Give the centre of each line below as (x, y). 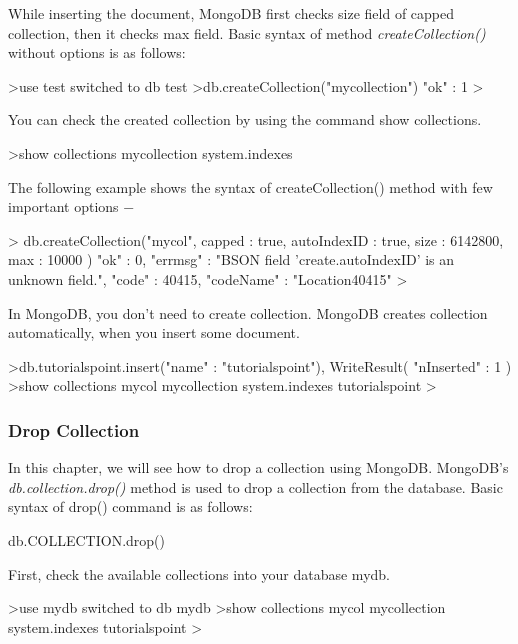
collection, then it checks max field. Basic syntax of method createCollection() (247, 32)
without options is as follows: (97, 52)
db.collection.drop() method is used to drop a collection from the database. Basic (255, 486)
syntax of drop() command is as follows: (130, 506)
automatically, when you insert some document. (154, 332)
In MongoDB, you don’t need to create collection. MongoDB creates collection (248, 312)
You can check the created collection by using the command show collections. (245, 119)
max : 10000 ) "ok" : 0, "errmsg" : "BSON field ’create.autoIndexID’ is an (231, 259)
